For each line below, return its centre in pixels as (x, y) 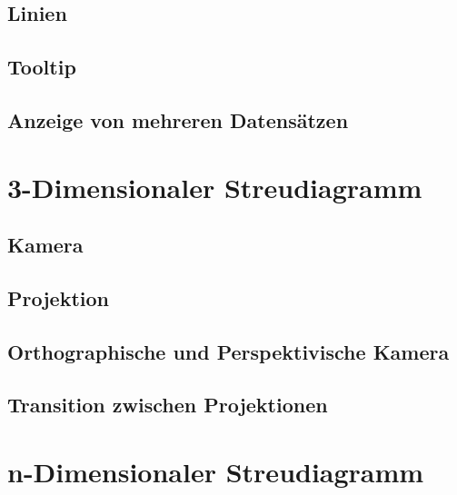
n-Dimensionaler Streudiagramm (216, 472)
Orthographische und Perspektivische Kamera (228, 351)
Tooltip (42, 67)
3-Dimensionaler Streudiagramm (215, 187)
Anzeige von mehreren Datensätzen (178, 119)
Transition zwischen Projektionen (168, 405)
